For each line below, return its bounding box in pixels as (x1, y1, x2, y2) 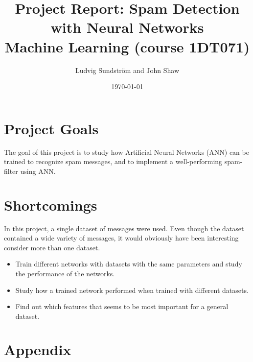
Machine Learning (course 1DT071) (4, 36, 250, 56)
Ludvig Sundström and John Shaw (75, 65, 180, 75)
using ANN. (20, 166, 56, 176)
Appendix (4, 339, 71, 360)
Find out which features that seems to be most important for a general (15, 301, 229, 312)
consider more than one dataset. (4, 242, 100, 252)
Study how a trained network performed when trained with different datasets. (15, 285, 249, 295)
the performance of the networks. (15, 268, 115, 278)
